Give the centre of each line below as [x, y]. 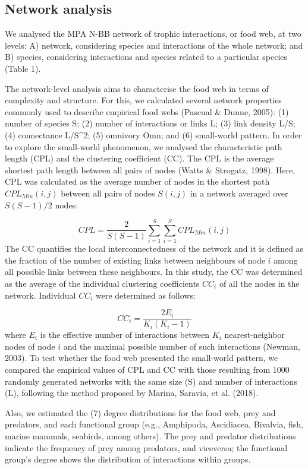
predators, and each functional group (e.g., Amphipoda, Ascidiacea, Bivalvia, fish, [154, 424]
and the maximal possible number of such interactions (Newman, [182, 346]
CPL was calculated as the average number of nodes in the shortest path [137, 181]
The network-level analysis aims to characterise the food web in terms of [137, 88]
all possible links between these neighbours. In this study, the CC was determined [154, 272]
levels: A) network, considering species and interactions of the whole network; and [154, 45]
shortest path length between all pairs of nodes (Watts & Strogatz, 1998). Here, [150, 169]
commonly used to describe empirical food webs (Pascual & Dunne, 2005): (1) [147, 111]
